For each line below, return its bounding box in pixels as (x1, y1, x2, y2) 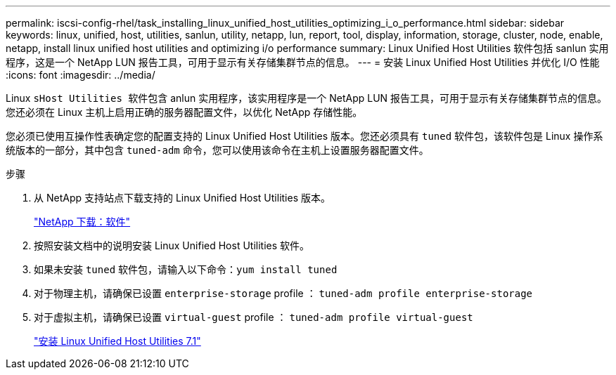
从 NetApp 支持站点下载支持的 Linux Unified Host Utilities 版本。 (34, 192, 331, 204)
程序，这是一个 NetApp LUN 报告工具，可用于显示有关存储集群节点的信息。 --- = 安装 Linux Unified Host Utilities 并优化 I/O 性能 (6, 56, 600, 68)
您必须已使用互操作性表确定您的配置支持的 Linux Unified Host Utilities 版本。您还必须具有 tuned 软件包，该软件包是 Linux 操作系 (6, 130, 603, 142)
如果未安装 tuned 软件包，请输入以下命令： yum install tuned (34, 263, 338, 275)
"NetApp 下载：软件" (34, 216, 131, 228)
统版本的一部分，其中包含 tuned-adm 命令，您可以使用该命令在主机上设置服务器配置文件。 (6, 144, 429, 156)
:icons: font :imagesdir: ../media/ (6, 69, 155, 81)
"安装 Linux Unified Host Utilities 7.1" (34, 335, 201, 347)
